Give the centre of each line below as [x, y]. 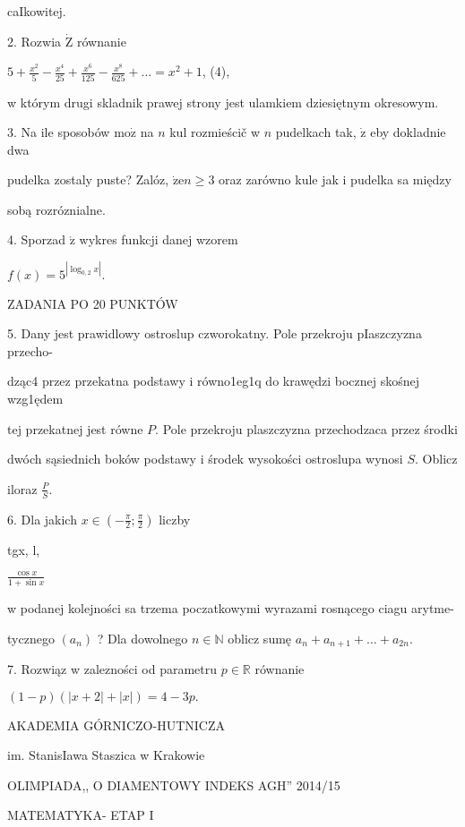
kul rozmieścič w [215, 132]
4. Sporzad [37, 239]
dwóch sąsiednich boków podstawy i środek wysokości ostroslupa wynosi [205, 459]
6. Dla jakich [42, 519]
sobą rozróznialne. [56, 209]
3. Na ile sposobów [59, 132]
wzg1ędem [35, 398]
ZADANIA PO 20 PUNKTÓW [93, 303]
